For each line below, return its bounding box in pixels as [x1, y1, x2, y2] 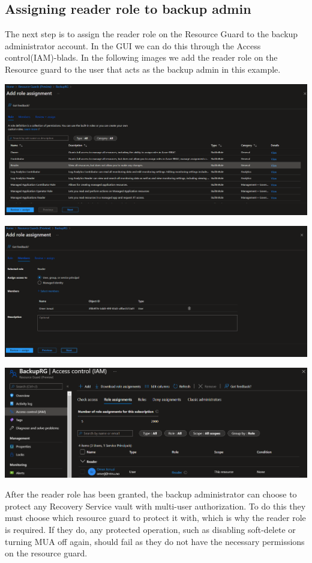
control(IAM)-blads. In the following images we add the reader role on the [5, 51, 278, 64]
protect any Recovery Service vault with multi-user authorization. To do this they [5, 499, 306, 512]
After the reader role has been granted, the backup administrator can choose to [5, 488, 297, 501]
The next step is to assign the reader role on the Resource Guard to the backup [5, 28, 298, 40]
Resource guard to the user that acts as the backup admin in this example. [5, 62, 281, 75]
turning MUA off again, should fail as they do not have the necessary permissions [5, 535, 305, 547]
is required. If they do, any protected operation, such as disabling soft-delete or [5, 523, 296, 535]
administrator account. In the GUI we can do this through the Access [5, 39, 261, 52]
